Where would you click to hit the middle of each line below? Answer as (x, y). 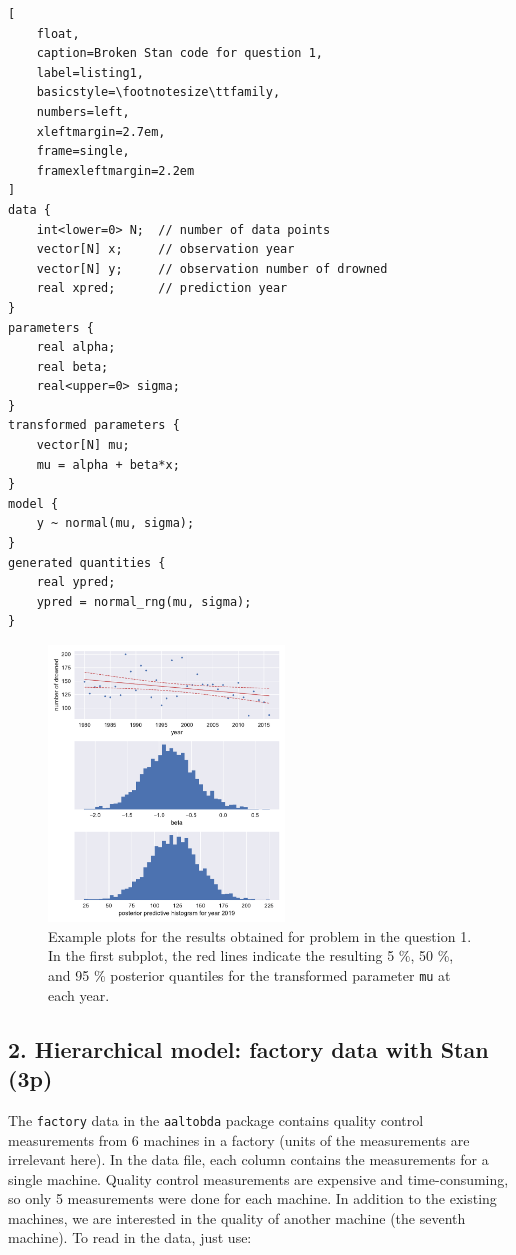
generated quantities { (87, 562)
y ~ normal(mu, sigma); (115, 523)
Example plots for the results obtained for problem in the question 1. (260, 935)
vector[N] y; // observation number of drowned (212, 268)
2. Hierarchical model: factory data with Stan (248, 1048)
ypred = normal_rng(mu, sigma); (144, 601)
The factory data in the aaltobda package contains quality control (216, 1119)
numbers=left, (83, 111)
